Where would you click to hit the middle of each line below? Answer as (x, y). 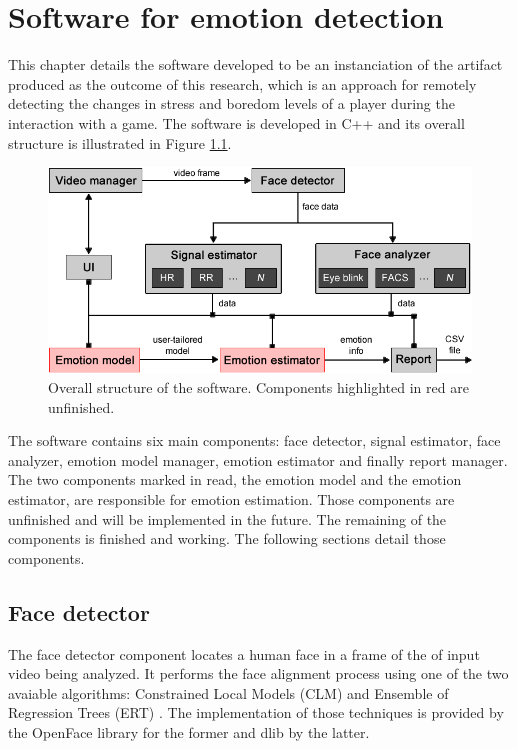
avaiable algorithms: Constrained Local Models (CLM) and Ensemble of (228, 692)
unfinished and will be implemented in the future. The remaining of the (227, 518)
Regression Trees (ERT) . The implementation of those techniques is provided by (256, 712)
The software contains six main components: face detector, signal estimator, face (254, 440)
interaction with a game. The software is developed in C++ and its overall (236, 122)
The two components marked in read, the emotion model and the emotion (235, 479)
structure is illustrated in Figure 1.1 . (120, 142)
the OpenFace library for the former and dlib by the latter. (189, 732)
